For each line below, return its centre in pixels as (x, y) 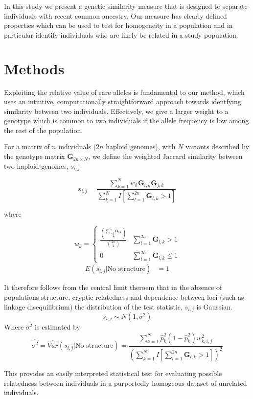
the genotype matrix (34, 156)
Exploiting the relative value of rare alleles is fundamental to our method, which (124, 92)
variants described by (217, 146)
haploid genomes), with (141, 146)
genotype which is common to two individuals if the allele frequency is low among (126, 121)
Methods (34, 68)
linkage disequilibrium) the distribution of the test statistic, (93, 306)
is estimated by (57, 327)
